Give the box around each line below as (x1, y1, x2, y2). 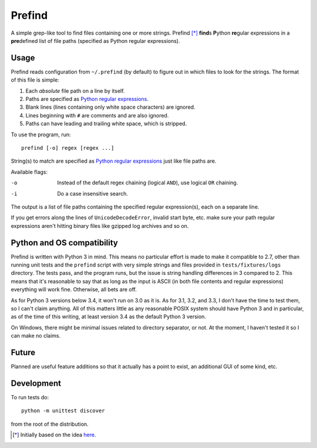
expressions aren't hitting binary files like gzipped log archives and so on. (11, 222, 189, 229)
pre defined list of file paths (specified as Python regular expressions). (11, 37, 180, 44)
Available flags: (11, 168, 48, 176)
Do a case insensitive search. (57, 190, 129, 197)
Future (11, 347, 36, 358)
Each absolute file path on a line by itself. (25, 87, 125, 94)
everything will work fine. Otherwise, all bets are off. (11, 286, 137, 293)
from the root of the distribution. (11, 420, 89, 427)
